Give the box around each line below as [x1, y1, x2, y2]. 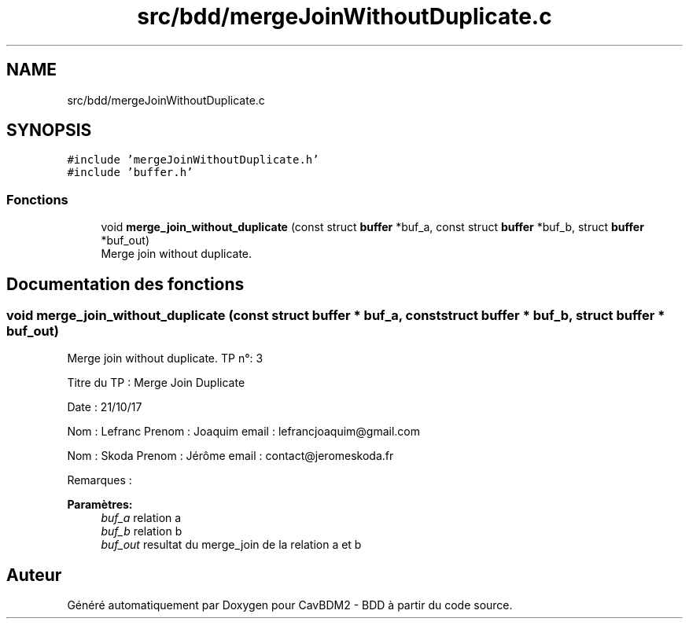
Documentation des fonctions [6, 274, 245, 294]
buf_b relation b [101, 524, 182, 539]
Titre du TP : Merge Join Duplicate [67, 376, 245, 390]
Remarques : [67, 473, 132, 487]
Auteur [6, 564, 62, 585]
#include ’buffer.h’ [67, 166, 193, 179]
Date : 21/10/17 [67, 400, 142, 414]
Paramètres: [67, 498, 133, 512]
